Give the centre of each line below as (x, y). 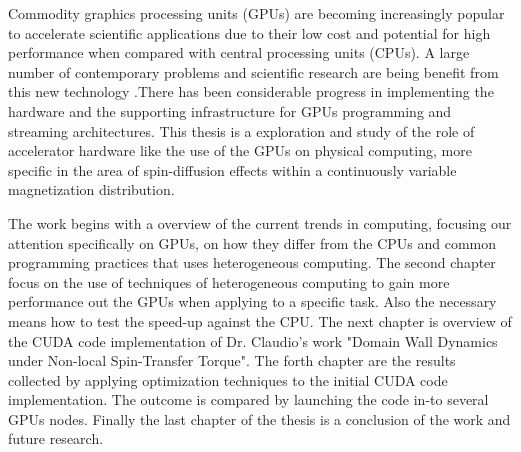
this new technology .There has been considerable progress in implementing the (251, 91)
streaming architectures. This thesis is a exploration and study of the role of (241, 130)
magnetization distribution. (91, 189)
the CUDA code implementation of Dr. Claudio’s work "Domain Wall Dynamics (253, 340)
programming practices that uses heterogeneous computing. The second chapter (252, 262)
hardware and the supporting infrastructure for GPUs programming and (230, 110)
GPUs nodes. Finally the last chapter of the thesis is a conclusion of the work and (259, 418)
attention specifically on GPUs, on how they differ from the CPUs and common (252, 242)
